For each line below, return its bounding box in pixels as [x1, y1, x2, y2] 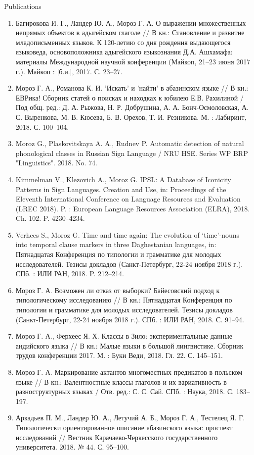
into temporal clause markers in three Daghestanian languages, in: [15, 239, 216, 250]
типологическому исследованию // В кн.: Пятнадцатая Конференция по [15, 295, 232, 305]
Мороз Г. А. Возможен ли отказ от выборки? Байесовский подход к [15, 285, 220, 295]
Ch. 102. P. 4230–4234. [15, 213, 85, 223]
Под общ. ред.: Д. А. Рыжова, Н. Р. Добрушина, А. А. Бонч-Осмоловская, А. [15, 102, 249, 112]
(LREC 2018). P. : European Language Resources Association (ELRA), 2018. [15, 203, 250, 213]
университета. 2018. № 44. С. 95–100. [15, 442, 129, 452]
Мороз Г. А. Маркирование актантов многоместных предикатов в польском [15, 367, 243, 377]
